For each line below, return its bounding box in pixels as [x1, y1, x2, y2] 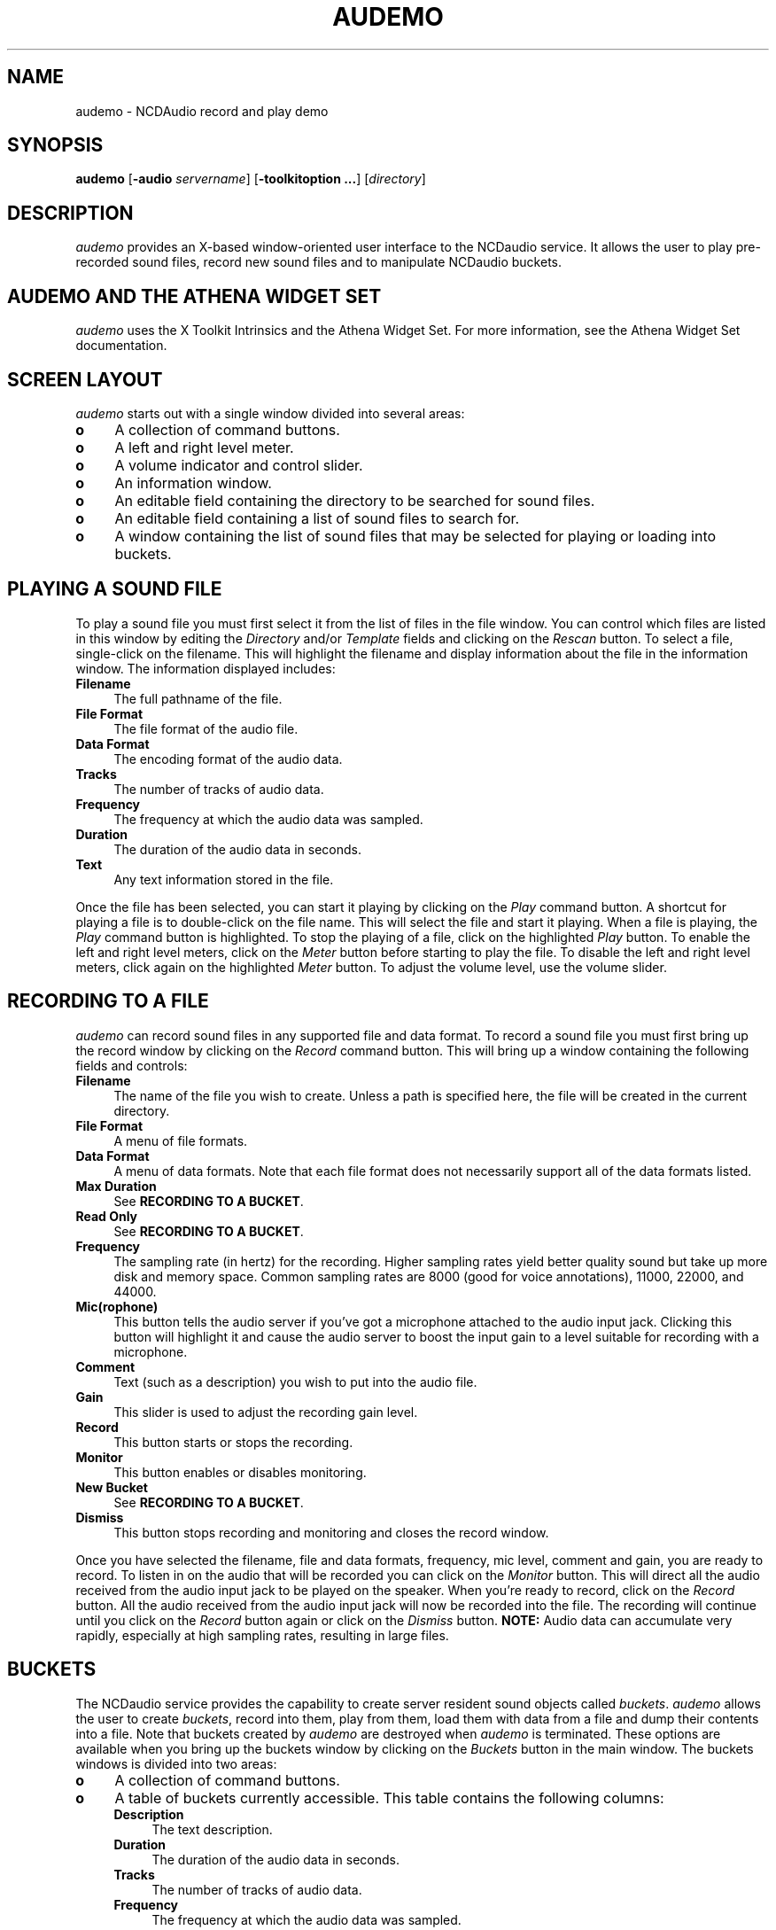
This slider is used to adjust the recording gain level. [113, 1404, 418, 1420]
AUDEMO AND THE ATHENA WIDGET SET [7, 284, 382, 307]
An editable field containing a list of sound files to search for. [114, 509, 520, 527]
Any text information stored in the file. [113, 871, 334, 887]
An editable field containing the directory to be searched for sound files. [114, 491, 595, 510]
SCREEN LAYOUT [7, 368, 163, 391]
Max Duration [75, 1178, 157, 1194]
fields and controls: [75, 1057, 188, 1073]
